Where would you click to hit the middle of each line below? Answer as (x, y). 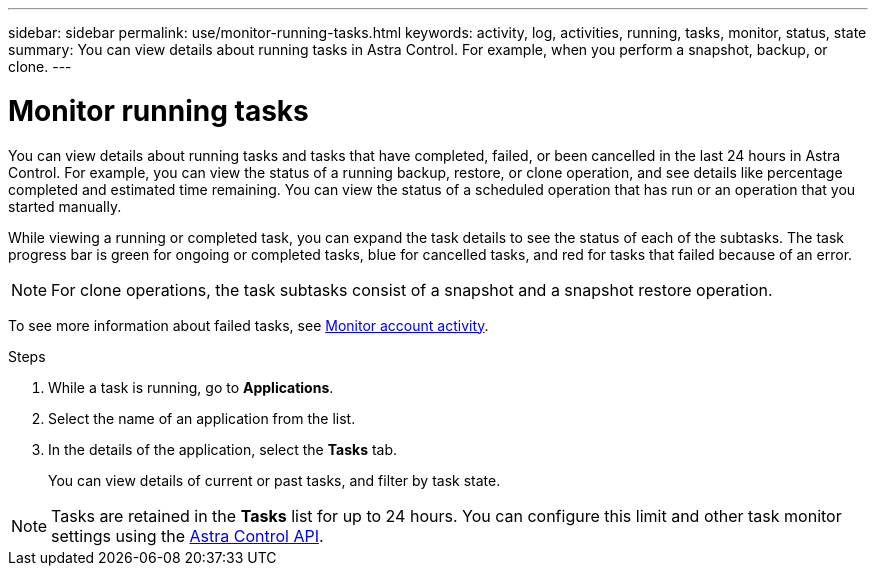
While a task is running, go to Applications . (191, 387)
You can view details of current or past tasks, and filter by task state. (274, 480)
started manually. (65, 206)
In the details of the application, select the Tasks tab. (223, 449)
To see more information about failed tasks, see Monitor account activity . (248, 325)
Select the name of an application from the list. (202, 418)
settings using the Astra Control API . (187, 535)
